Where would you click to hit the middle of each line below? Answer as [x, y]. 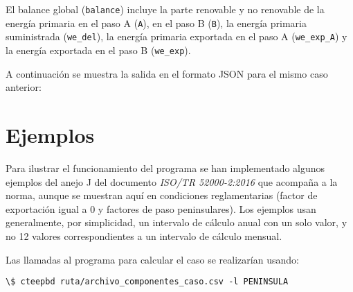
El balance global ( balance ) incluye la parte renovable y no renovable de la [165, 9]
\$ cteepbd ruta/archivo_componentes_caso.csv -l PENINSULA [147, 282]
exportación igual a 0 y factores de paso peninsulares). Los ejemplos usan [161, 208]
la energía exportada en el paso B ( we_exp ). [98, 50]
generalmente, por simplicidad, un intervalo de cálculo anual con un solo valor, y [176, 222]
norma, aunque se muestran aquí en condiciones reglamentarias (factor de [162, 195]
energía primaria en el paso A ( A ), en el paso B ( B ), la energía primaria [156, 23]
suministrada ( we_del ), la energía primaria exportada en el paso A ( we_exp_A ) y [176, 36]
